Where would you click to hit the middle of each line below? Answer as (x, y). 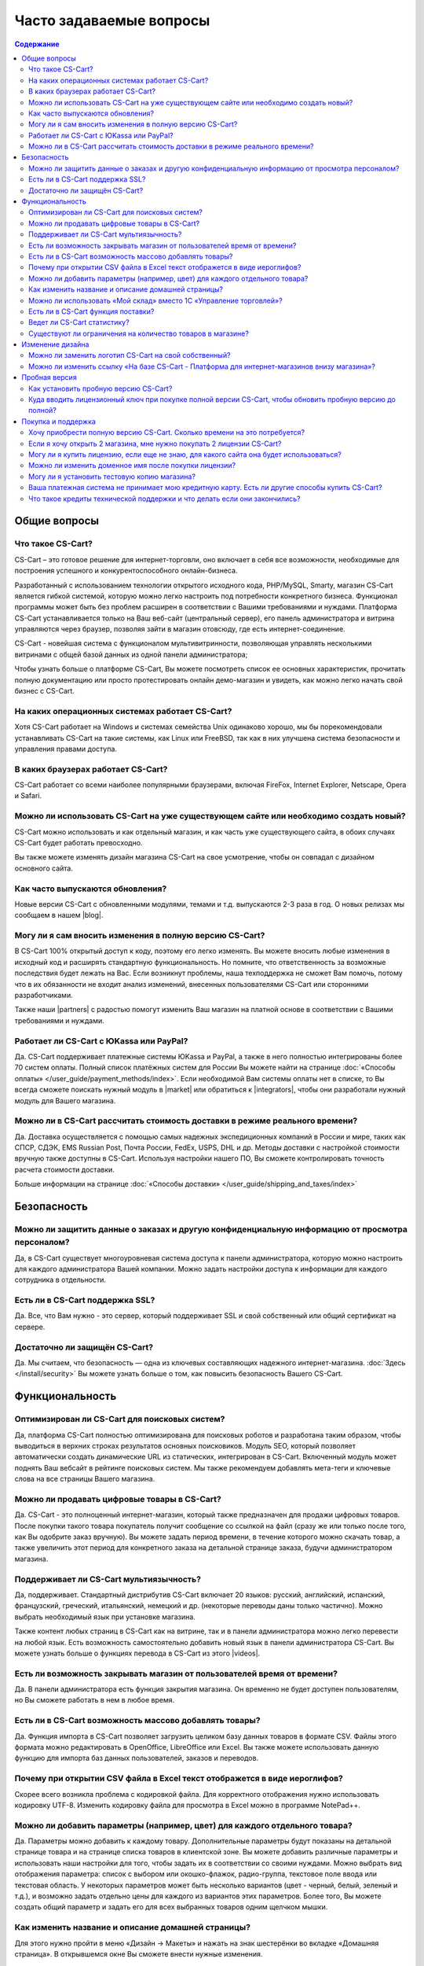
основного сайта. (44, 868)
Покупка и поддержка (58, 422)
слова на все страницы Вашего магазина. (85, 1479)
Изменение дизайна (55, 344)
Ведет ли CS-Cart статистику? (79, 322)
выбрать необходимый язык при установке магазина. (105, 1617)
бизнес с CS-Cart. (44, 691)
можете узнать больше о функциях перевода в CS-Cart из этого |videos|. (137, 1653)
